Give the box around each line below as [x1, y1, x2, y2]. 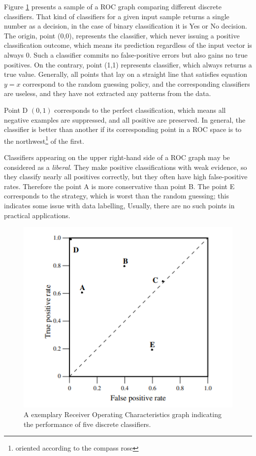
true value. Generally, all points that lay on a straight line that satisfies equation [4, 69, 248, 79]
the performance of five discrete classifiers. [24, 419, 151, 429]
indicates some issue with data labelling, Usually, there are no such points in [4, 200, 235, 210]
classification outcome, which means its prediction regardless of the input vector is [4, 40, 252, 50]
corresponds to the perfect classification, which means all [54, 104, 226, 115]
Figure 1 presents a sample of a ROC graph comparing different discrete [4, 1, 222, 11]
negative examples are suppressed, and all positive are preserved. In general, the [4, 114, 246, 125]
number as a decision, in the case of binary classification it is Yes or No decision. [4, 21, 247, 31]
